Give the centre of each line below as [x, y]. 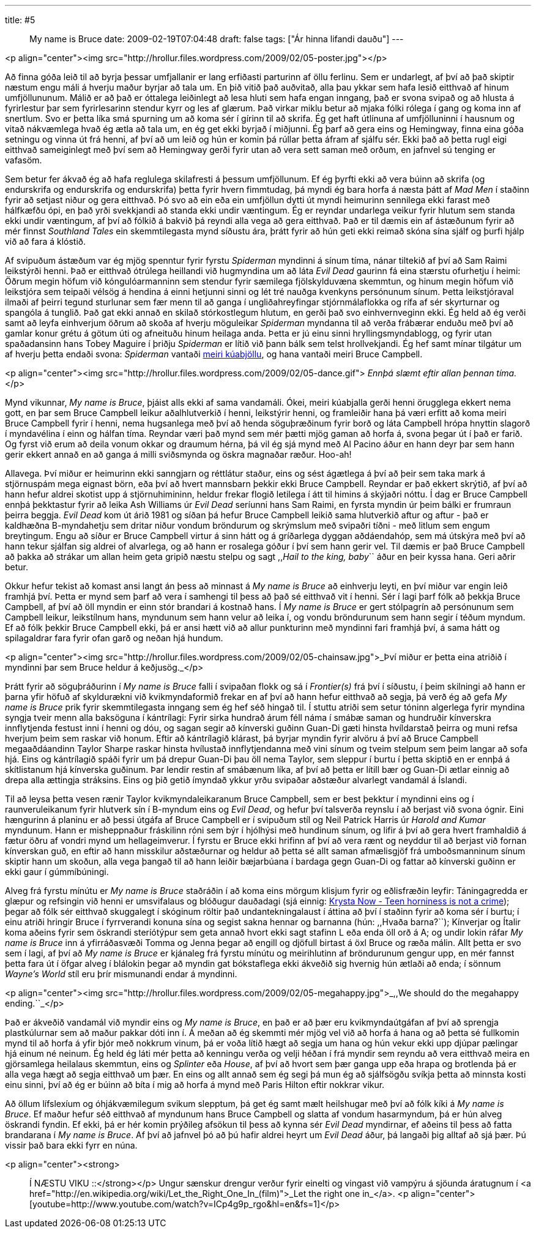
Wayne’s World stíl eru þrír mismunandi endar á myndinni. [121, 974]
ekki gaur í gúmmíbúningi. [57, 872]
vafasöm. [24, 160]
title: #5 [20, 20]
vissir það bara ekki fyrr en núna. [71, 1145]
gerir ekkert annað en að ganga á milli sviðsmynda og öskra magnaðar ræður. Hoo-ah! [178, 454]
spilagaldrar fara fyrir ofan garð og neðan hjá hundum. [114, 638]
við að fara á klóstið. [46, 241]
